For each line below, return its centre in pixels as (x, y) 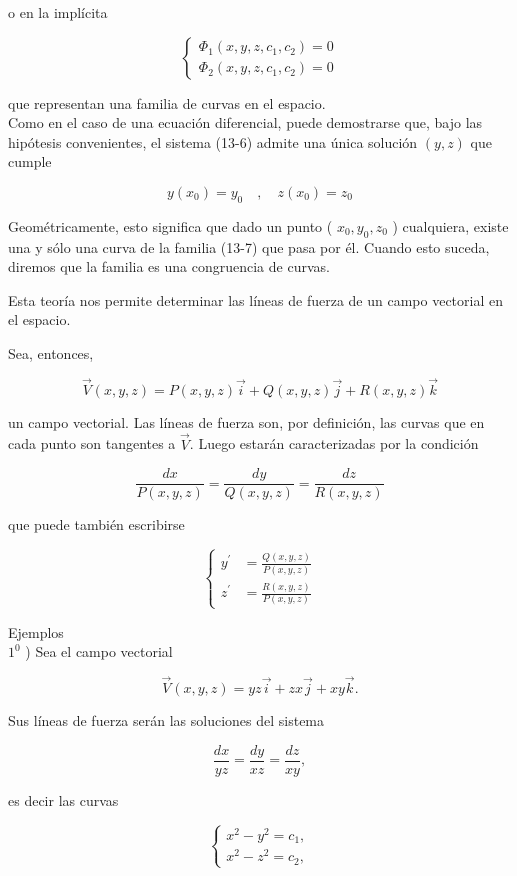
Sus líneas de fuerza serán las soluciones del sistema (166, 720)
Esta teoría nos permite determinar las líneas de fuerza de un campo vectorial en (255, 299)
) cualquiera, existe (450, 225)
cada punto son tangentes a (92, 443)
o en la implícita (58, 12)
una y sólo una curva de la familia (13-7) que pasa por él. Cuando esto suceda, (249, 246)
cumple (30, 161)
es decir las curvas (63, 799)
